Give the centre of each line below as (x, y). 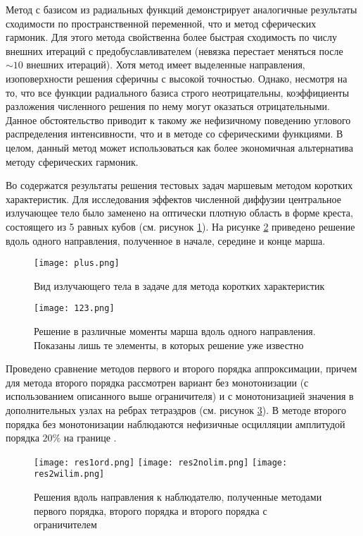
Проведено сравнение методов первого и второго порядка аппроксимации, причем (181, 368)
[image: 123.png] (74, 309)
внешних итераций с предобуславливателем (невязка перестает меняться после (174, 50)
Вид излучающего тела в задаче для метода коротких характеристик (179, 285)
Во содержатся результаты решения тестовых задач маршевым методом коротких (179, 185)
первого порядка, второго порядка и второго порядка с (151, 510)
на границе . (90, 438)
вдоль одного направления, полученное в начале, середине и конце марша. (166, 240)
